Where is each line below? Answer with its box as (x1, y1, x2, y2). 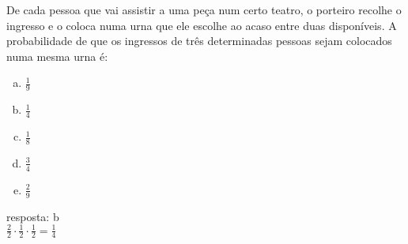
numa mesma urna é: (6, 47, 108, 64)
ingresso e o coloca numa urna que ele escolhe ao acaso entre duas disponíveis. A (6, 17, 397, 33)
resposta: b (6, 208, 59, 224)
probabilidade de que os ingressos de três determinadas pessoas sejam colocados (6, 32, 392, 49)
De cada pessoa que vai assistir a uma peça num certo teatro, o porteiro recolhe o (6, 2, 402, 17)
